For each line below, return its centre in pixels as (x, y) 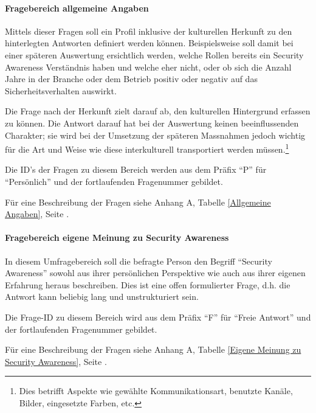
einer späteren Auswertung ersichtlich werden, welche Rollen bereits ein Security (154, 54)
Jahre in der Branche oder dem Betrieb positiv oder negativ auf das (131, 79)
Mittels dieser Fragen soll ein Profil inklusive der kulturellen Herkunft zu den (149, 31)
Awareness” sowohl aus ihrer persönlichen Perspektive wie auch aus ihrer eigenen (155, 273)
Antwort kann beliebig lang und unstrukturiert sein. (102, 297)
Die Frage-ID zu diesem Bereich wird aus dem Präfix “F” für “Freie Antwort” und (158, 317)
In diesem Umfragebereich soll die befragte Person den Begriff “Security (139, 261)
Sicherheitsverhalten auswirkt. (61, 90)
